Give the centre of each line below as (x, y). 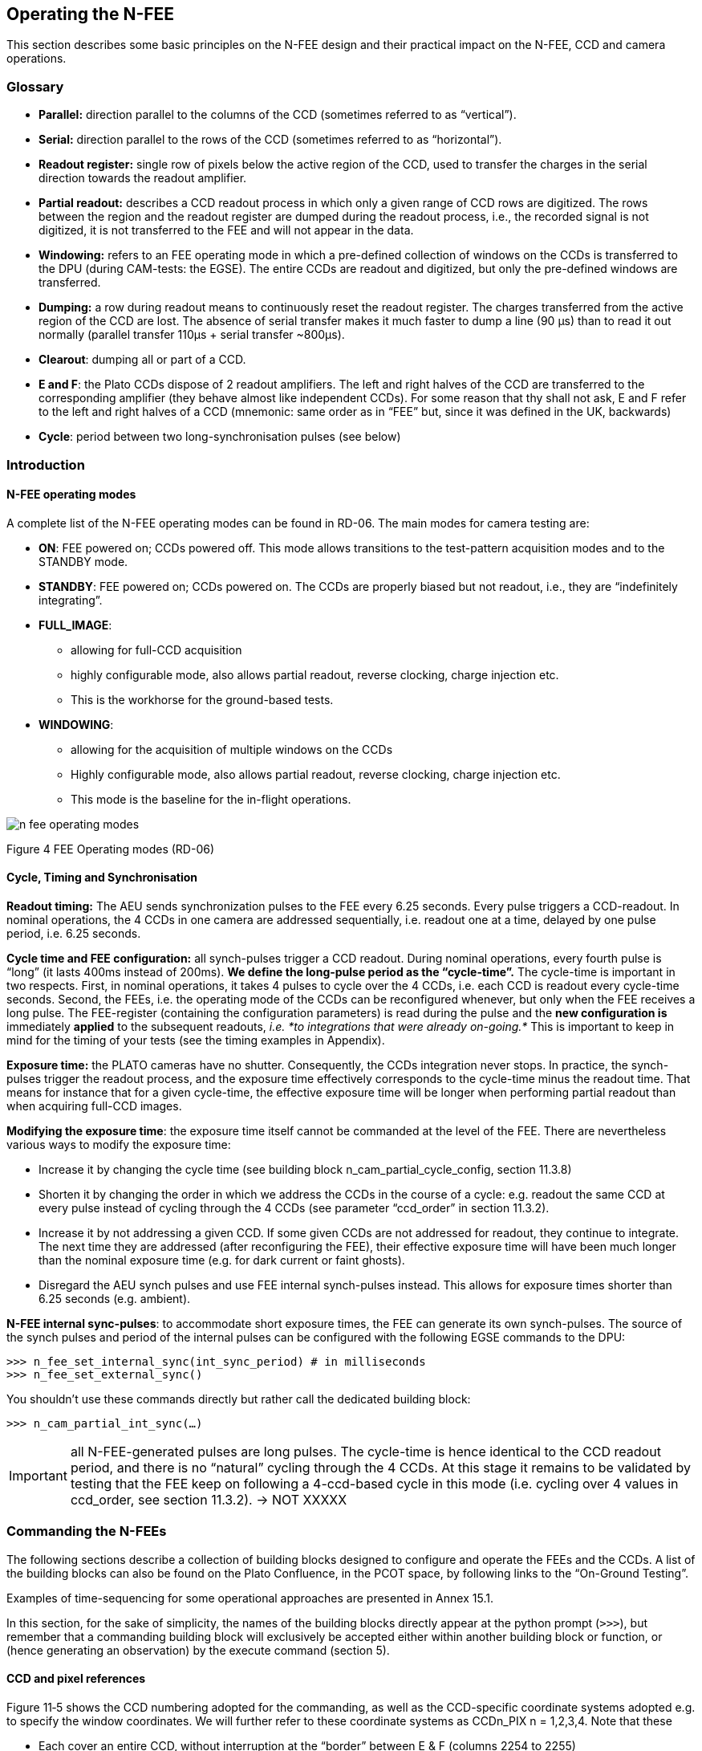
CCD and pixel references (76, 1679)
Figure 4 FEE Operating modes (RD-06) (111, 849)
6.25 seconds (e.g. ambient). (115, 1298)
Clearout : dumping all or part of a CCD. (142, 360)
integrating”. (71, 600)
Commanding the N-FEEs (87, 1531)
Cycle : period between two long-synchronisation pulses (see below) (220, 437)
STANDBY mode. (83, 561)
